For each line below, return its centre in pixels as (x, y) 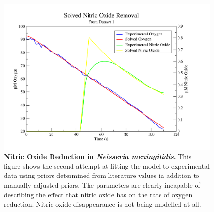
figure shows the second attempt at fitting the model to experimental (107, 166)
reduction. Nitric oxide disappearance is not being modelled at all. (103, 204)
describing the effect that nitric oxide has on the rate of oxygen (98, 194)
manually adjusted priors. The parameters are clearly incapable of (102, 185)
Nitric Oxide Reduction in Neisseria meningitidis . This (98, 156)
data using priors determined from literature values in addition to (102, 175)
